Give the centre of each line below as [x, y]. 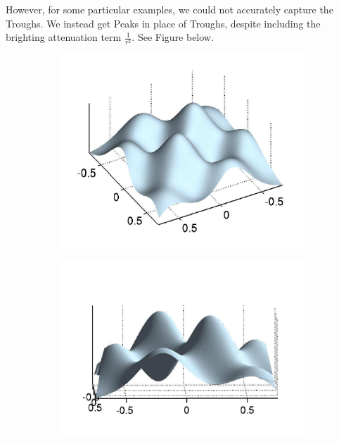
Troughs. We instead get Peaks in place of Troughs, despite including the [163, 23]
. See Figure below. [173, 37]
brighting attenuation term [64, 37]
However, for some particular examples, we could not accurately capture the [169, 9]
